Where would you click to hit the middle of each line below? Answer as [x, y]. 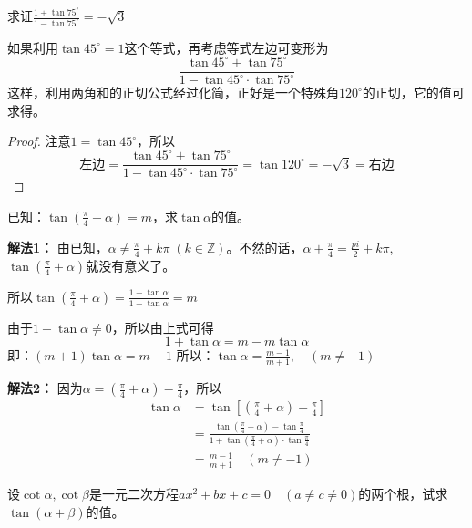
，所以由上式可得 [163, 327]
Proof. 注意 [39, 141]
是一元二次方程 [133, 494]
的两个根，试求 [403, 494]
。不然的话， [265, 247]
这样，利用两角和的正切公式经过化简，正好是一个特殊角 [173, 93]
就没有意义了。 [131, 265]
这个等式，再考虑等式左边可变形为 [226, 47]
